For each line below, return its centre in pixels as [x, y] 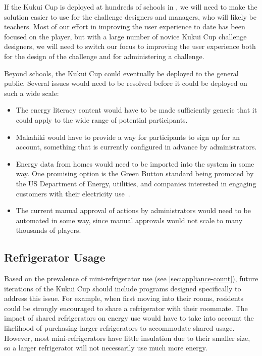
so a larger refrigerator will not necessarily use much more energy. [106, 348]
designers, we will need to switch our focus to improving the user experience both [130, 46]
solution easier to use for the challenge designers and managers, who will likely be [130, 16]
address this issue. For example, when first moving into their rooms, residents [124, 298]
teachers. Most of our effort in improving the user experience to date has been [125, 27]
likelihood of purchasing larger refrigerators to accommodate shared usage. [119, 328]
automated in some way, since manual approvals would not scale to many [129, 220]
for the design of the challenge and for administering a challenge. [104, 56]
